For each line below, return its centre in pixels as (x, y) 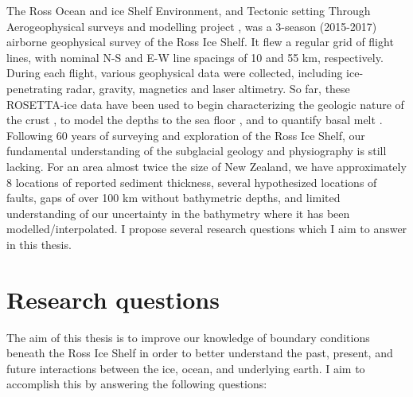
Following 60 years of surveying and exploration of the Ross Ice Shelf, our (186, 135)
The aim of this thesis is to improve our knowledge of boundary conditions (188, 337)
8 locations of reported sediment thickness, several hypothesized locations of (192, 182)
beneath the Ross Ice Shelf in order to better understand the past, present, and (200, 353)
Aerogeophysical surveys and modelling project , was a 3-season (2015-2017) (192, 26)
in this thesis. (39, 244)
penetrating (35, 88)
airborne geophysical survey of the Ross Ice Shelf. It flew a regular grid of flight (200, 42)
